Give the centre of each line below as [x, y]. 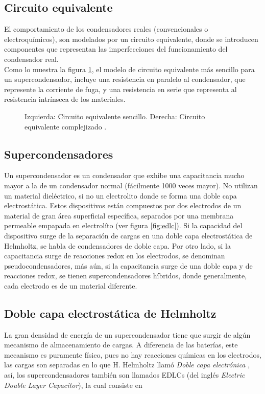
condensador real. [31, 59]
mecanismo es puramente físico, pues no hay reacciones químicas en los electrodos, [133, 354]
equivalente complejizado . [66, 126]
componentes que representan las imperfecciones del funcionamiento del [116, 49]
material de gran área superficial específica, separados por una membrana [119, 215]
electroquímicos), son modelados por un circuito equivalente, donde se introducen [131, 39]
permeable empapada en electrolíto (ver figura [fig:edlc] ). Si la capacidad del [123, 225]
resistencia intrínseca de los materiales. [65, 99]
